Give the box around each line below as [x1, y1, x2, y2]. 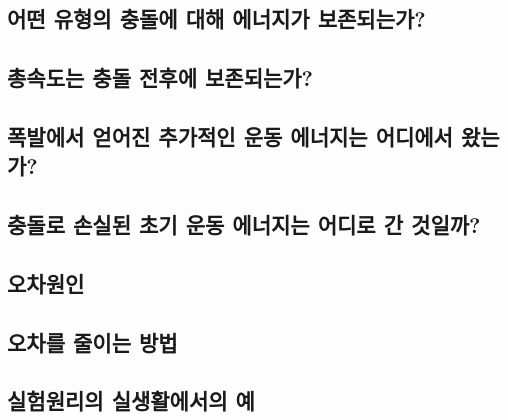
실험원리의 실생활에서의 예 [7, 385, 255, 416]
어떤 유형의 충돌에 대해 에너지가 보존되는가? [7, 3, 426, 34]
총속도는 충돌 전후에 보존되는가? [7, 62, 314, 93]
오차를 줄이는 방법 [7, 326, 178, 357]
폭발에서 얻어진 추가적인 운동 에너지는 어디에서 [7, 120, 453, 151]
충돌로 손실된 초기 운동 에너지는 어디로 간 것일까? [7, 209, 481, 240]
